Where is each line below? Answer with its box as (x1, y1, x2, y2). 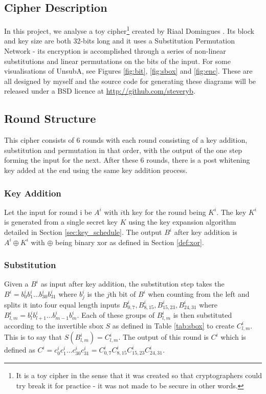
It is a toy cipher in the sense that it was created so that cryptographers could (16, 370, 262, 381)
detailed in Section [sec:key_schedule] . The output (4, 227, 162, 237)
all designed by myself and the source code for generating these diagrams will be (4, 75, 256, 86)
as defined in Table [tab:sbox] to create (112, 320, 234, 331)
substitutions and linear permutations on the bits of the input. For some (4, 55, 231, 66)
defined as (4, 344, 35, 355)
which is (220, 332, 246, 342)
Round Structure (4, 111, 96, 126)
